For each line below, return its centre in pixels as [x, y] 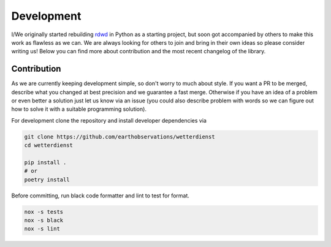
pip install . [45, 162]
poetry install [47, 180]
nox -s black [44, 220]
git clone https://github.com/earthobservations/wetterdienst [120, 137]
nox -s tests [44, 212]
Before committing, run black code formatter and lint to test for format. [101, 196]
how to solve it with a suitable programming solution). [79, 109]
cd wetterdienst [49, 145]
